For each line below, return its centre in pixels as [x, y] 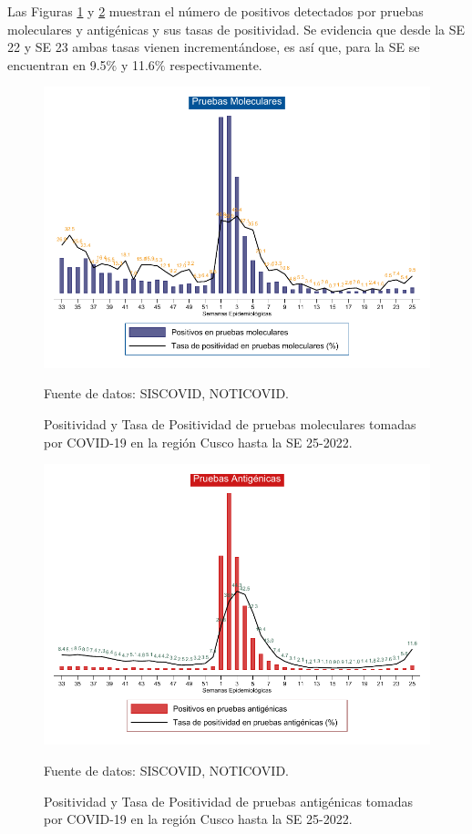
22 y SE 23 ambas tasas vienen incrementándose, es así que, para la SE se [214, 47]
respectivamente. [216, 64]
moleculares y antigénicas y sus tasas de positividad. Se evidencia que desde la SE [236, 29]
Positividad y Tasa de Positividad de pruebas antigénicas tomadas [228, 801]
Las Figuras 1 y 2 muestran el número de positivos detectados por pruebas [215, 11]
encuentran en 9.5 [57, 64]
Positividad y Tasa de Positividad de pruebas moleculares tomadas [230, 423]
